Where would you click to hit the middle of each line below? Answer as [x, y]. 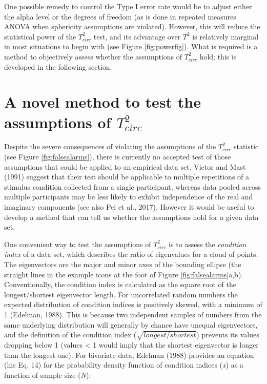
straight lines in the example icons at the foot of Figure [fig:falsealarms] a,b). [124, 274]
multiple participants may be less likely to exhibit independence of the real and [129, 197]
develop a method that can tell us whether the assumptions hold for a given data [131, 217]
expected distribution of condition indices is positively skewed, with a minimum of [133, 304]
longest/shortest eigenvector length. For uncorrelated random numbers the [121, 294]
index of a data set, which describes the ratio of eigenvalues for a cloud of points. [131, 254]
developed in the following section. [58, 66]
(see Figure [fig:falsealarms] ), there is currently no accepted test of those [118, 157]
